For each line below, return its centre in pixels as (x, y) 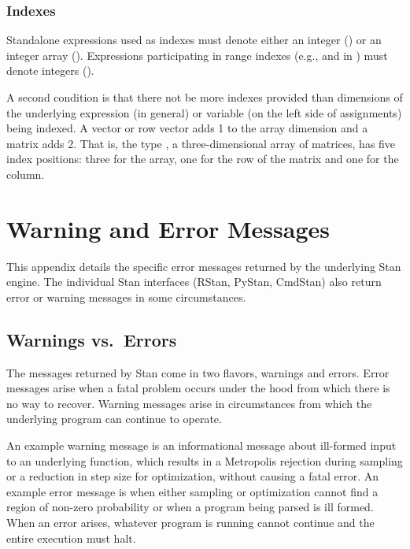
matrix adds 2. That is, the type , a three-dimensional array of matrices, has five (201, 143)
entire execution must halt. (71, 538)
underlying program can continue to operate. (114, 419)
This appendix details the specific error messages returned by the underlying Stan (204, 266)
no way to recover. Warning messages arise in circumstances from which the (189, 403)
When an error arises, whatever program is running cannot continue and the (190, 523)
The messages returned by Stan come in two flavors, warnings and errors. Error (198, 372)
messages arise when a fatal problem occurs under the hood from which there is (198, 388)
